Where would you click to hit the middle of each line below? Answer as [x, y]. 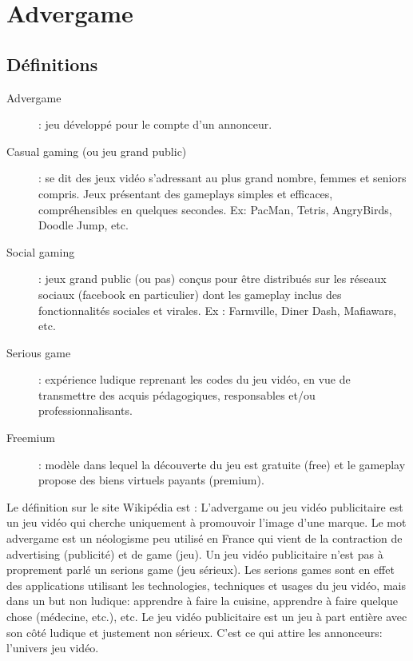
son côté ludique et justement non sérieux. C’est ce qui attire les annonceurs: [195, 632]
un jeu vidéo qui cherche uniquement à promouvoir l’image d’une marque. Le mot [206, 522]
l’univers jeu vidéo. [53, 648]
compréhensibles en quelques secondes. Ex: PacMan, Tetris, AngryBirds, [215, 209]
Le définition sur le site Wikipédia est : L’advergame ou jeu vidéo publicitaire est [205, 506]
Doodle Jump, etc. [83, 225]
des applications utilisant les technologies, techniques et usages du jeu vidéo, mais [206, 585]
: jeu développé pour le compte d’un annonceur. [155, 124]
